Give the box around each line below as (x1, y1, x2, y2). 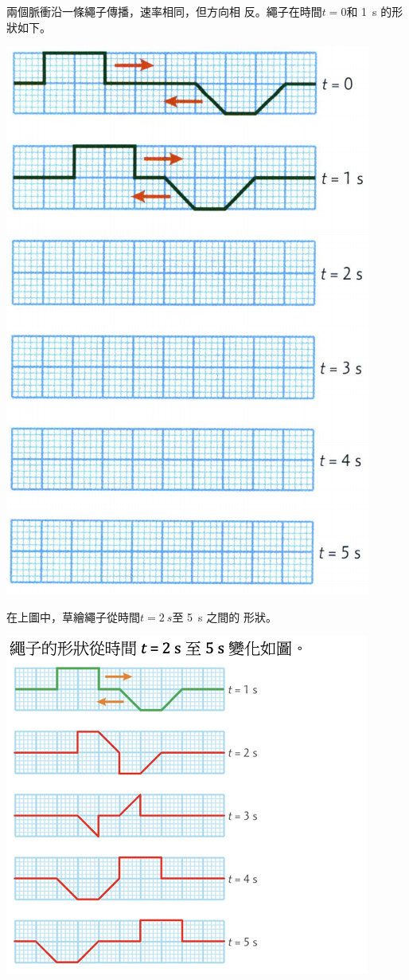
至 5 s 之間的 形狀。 (172, 608, 277, 625)
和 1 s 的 (346, 3, 392, 19)
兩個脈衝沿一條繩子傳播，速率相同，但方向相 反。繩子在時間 (6, 3, 322, 19)
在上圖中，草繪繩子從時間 (6, 608, 140, 625)
